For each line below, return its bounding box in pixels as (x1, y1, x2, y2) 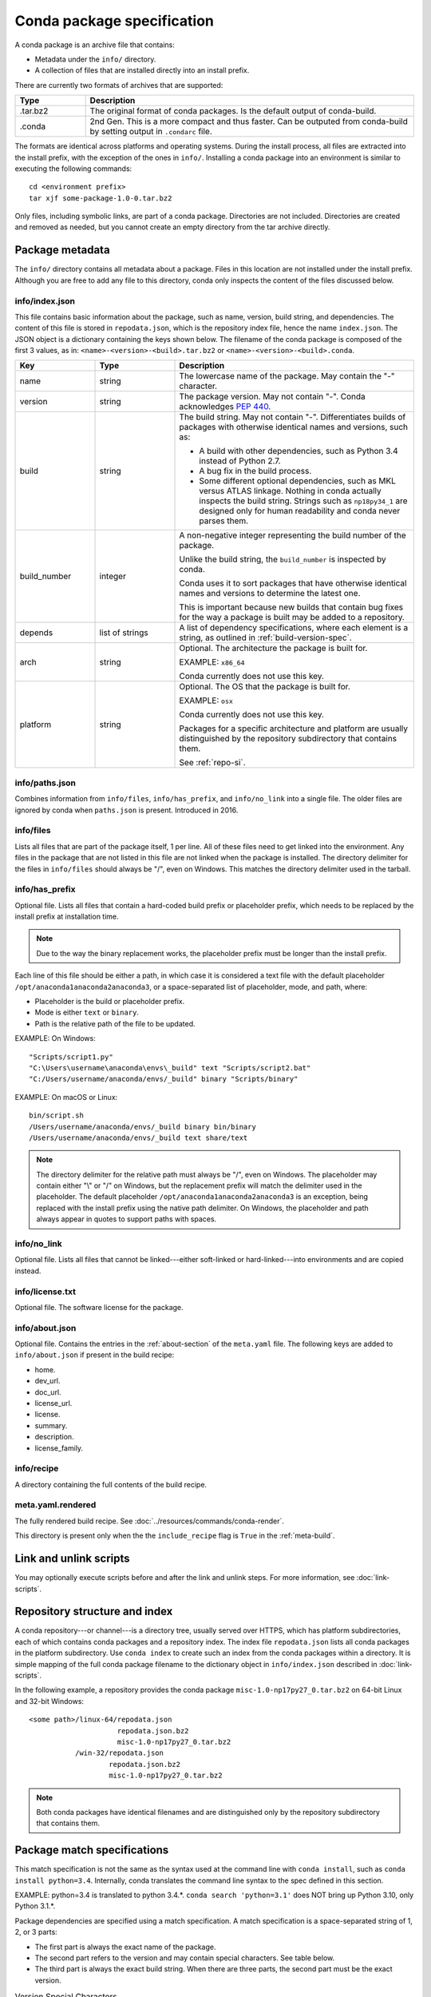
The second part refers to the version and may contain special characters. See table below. (34, 1953, 335, 1963)
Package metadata (14, 244, 111, 257)
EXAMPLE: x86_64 (179, 657, 245, 668)
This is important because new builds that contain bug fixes (179, 601, 404, 613)
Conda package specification (14, 12, 215, 30)
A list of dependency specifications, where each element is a (179, 622, 409, 633)
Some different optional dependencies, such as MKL (199, 475, 397, 486)
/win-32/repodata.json (74, 1749, 164, 1757)
